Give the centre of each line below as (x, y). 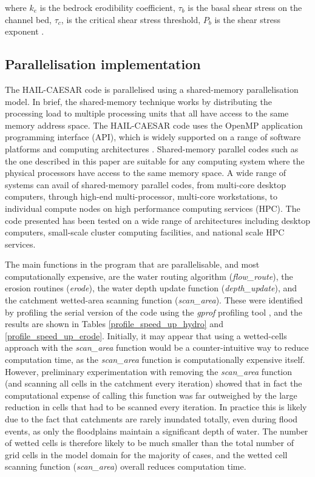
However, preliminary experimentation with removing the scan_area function (149, 371)
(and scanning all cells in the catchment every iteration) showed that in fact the (154, 383)
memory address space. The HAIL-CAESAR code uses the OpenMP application (154, 125)
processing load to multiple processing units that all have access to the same (147, 113)
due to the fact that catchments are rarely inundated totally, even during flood (151, 419)
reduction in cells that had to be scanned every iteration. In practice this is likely (156, 407)
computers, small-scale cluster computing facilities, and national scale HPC (145, 232)
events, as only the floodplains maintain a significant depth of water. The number (157, 431)
